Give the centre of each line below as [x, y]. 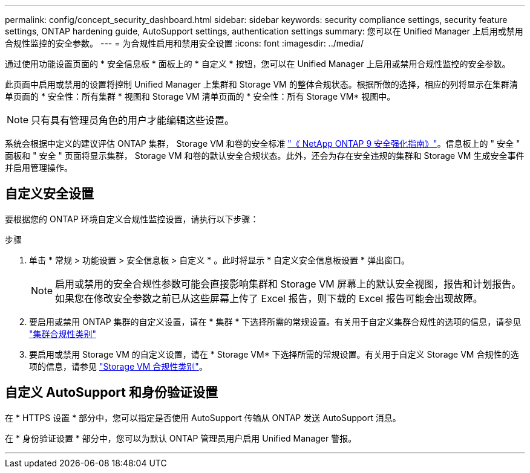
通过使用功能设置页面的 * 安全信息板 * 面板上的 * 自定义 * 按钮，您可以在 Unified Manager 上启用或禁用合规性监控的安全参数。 [258, 64]
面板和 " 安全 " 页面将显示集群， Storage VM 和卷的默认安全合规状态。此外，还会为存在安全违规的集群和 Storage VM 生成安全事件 [265, 156]
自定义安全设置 [49, 194]
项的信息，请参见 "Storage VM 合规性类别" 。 [118, 366]
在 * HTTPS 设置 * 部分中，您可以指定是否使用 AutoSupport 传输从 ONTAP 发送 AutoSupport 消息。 [203, 417]
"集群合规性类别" [63, 333]
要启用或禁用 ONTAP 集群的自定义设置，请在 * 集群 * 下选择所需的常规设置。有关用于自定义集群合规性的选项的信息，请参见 [275, 321]
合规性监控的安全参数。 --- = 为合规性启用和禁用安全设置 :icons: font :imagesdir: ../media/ [185, 43]
